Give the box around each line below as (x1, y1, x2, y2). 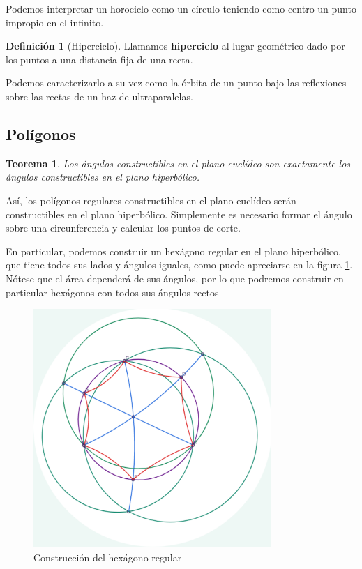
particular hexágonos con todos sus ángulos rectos (6, 284, 219, 299)
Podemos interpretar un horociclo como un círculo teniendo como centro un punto (6, 1, 356, 15)
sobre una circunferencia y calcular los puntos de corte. (6, 220, 241, 235)
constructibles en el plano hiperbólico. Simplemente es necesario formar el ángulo (6, 206, 352, 221)
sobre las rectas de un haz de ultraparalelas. (6, 89, 193, 103)
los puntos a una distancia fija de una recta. (6, 52, 193, 66)
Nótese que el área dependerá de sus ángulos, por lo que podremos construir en (6, 271, 344, 285)
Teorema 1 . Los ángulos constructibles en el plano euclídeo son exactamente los (6, 155, 351, 170)
